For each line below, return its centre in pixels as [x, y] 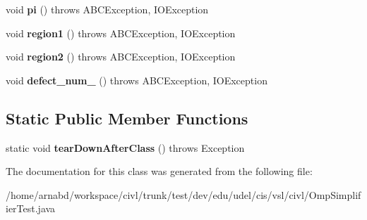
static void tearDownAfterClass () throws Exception [125, 147]
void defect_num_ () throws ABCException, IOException [137, 80]
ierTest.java [31, 208]
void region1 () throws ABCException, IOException [121, 33]
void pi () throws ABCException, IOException [107, 9]
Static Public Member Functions [127, 118]
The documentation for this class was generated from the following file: [159, 171]
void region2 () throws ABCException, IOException [121, 57]
